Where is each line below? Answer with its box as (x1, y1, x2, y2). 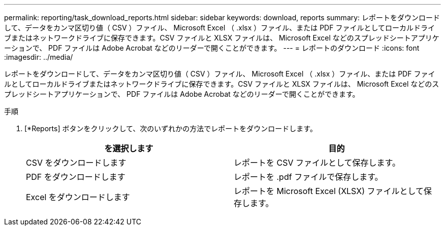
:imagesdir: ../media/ (4, 53, 73, 61)
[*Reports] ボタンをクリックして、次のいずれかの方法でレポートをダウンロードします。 (24, 124, 317, 133)
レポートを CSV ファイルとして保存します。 (234, 158, 400, 168)
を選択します (104, 143, 153, 154)
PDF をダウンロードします (26, 172, 125, 182)
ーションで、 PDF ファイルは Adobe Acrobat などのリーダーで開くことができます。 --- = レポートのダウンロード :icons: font (4, 44, 420, 52)
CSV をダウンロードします (26, 158, 126, 168)
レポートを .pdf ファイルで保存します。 (234, 172, 383, 182)
